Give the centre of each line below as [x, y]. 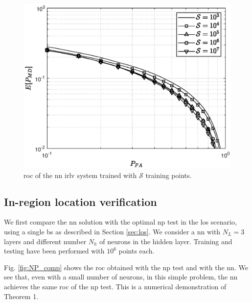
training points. [169, 175]
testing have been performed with [54, 251]
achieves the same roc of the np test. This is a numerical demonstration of [115, 286]
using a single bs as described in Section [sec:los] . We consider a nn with [112, 231]
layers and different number [45, 241]
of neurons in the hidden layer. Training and [166, 241]
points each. [137, 251]
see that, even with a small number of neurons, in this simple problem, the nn [121, 277]
